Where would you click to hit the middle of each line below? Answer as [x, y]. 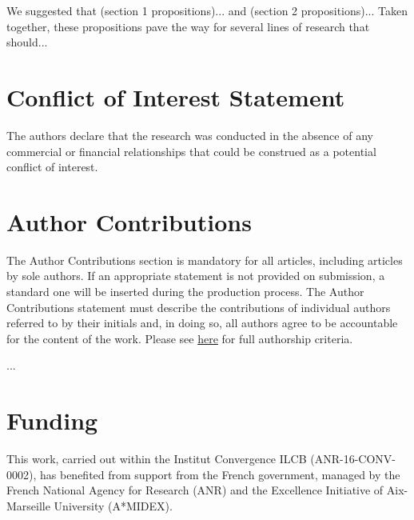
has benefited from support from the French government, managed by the [220, 474]
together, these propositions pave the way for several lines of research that [188, 26]
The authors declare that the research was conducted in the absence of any [190, 135]
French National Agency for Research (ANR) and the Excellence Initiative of [195, 490]
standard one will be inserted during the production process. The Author [185, 291]
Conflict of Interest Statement [176, 96]
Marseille [28, 505]
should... [27, 42]
